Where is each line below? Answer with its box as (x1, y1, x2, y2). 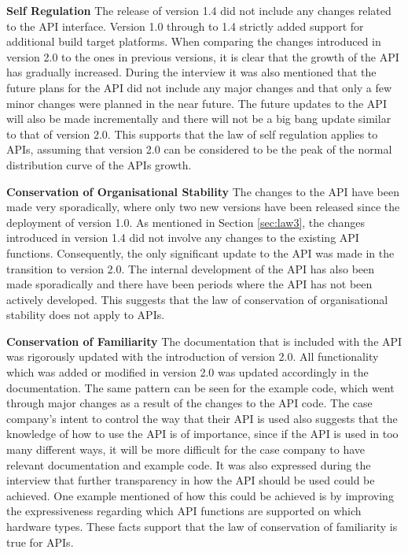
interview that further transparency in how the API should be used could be (6, 472, 375, 488)
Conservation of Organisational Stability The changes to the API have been (6, 183, 399, 199)
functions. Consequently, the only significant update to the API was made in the (6, 244, 395, 261)
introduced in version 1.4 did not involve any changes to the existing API (6, 229, 359, 246)
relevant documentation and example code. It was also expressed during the (6, 456, 371, 473)
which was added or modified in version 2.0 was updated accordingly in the (6, 364, 369, 380)
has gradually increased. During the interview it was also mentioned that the (6, 64, 377, 80)
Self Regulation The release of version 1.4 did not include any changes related (6, 2, 391, 18)
